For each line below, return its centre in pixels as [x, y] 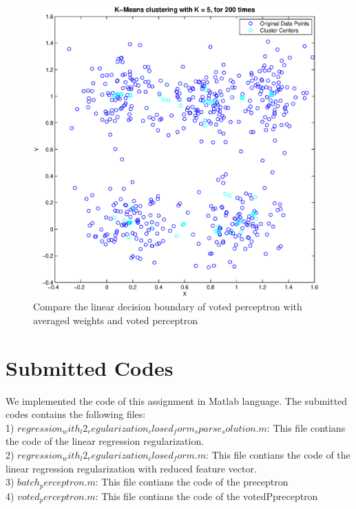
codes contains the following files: [76, 414]
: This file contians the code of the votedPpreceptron [207, 496]
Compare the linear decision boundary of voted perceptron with [168, 307]
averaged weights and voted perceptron [115, 320]
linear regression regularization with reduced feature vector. [131, 468]
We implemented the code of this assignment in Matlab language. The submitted [177, 400]
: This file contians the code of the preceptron [192, 482]
